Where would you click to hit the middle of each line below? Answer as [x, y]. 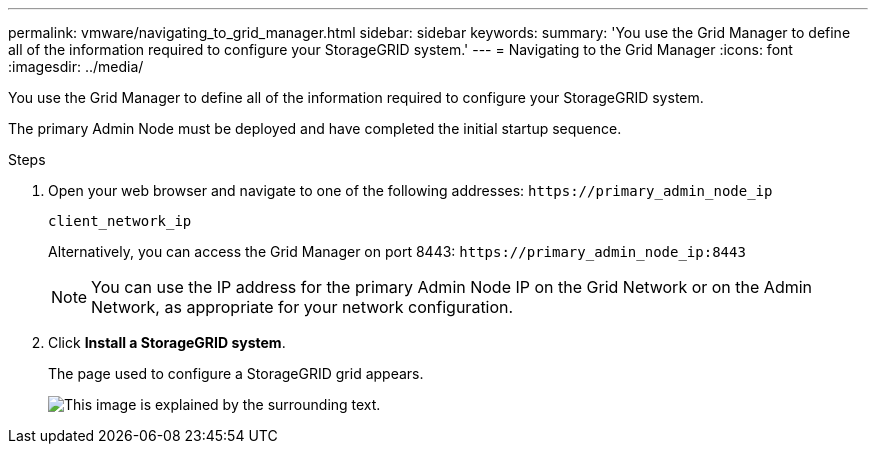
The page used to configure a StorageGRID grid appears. [236, 373]
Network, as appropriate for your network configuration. [302, 307]
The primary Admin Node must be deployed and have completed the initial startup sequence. [315, 128]
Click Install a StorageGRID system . [167, 342]
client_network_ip [120, 221]
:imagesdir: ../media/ [76, 66]
